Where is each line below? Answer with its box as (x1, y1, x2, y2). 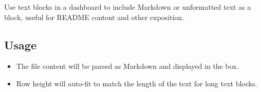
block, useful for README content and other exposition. (4, 11, 184, 22)
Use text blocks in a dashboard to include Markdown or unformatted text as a (4, 2, 251, 12)
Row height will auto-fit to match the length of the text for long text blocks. (16, 78, 257, 88)
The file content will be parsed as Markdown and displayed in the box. (16, 61, 239, 71)
